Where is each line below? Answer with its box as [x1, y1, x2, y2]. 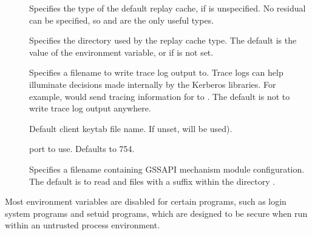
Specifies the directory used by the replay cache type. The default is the [29, 34, 297, 47]
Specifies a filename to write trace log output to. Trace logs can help [29, 66, 283, 79]
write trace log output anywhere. [29, 102, 151, 114]
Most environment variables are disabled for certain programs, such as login [5, 195, 287, 208]
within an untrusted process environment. [5, 219, 160, 231]
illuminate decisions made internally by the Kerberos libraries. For [29, 78, 276, 90]
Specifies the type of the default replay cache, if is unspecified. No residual [29, 2, 306, 14]
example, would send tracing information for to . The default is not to [29, 90, 290, 102]
